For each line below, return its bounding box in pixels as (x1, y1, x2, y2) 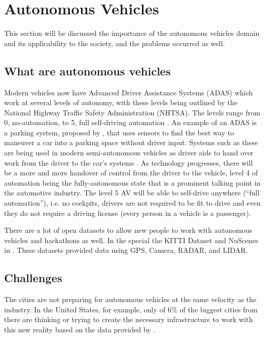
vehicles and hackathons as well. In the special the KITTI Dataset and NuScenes (4, 234, 258, 245)
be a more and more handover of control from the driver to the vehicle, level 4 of (4, 167, 258, 178)
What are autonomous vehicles (4, 63, 171, 78)
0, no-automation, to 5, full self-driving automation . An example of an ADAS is (4, 117, 257, 128)
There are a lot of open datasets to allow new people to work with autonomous (4, 225, 253, 235)
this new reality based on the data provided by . (4, 324, 156, 334)
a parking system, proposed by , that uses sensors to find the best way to (4, 127, 234, 137)
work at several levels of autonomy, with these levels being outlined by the (4, 97, 237, 108)
